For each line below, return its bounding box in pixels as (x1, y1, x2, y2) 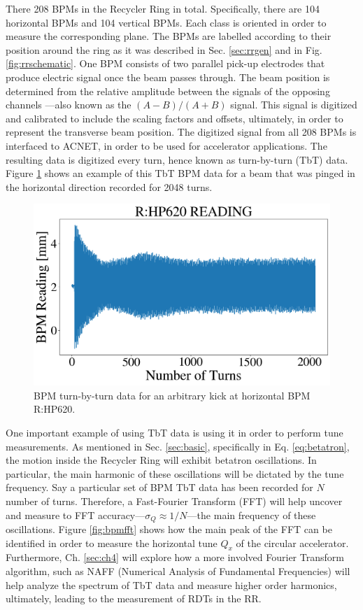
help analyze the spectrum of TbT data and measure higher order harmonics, (6, 577, 337, 592)
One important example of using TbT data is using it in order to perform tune (6, 425, 343, 440)
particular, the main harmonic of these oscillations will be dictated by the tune (6, 466, 344, 481)
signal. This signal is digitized (230, 97, 357, 112)
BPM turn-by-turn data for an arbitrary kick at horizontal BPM (34, 388, 311, 402)
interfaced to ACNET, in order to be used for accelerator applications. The (6, 138, 327, 152)
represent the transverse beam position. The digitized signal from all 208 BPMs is (6, 125, 357, 139)
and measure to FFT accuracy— (6, 507, 145, 522)
